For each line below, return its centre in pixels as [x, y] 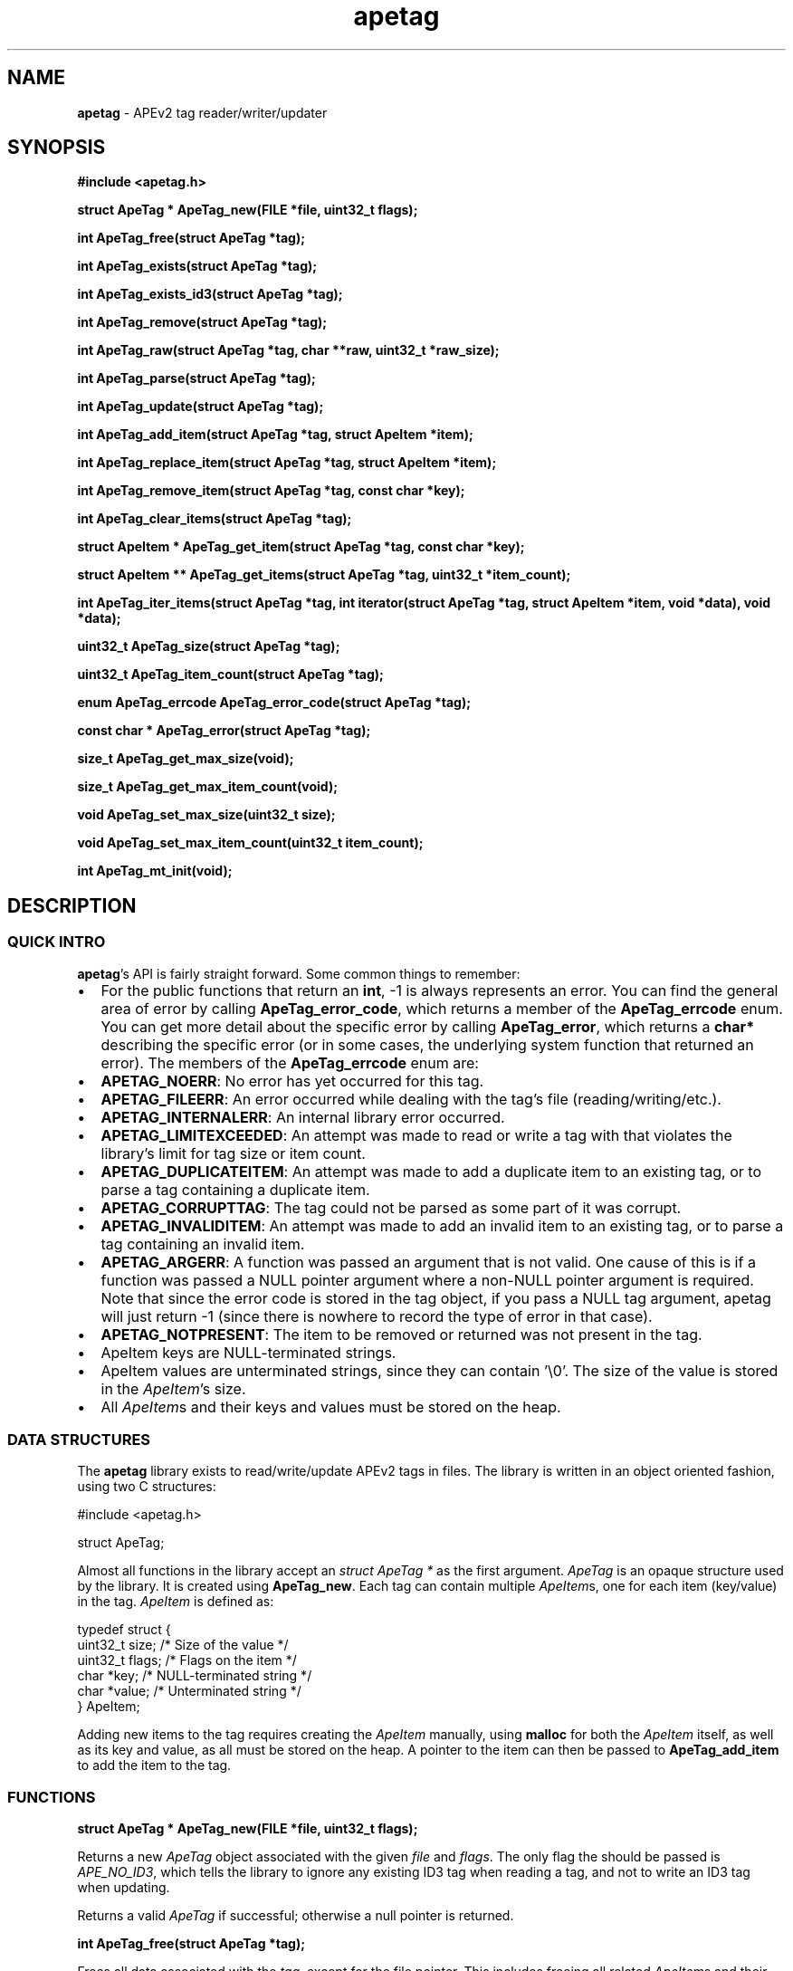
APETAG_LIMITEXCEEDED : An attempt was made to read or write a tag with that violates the [416, 1135]
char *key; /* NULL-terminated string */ [195, 1676]
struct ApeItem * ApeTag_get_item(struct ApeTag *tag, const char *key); [301, 547]
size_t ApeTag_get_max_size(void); [186, 759]
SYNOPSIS [57, 148]
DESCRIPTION [72, 905]
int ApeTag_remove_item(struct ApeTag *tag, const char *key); [271, 491]
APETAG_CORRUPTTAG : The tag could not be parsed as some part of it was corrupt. [391, 1207]
